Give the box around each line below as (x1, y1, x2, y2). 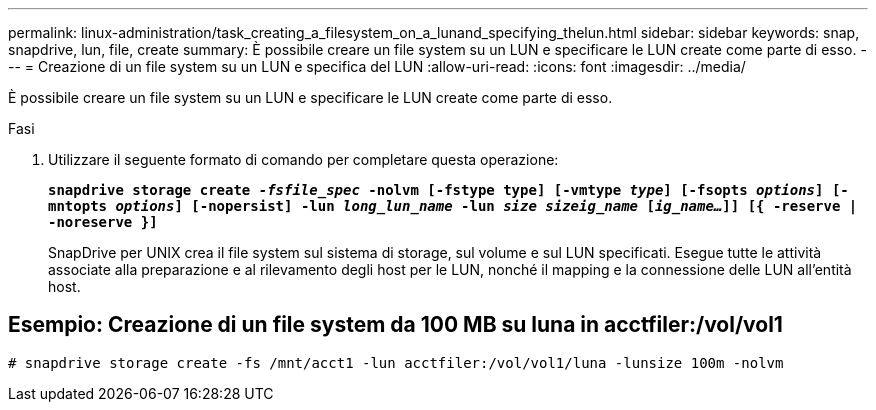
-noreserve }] (48, 214, 158, 230)
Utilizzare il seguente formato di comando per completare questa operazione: (48, 151, 559, 168)
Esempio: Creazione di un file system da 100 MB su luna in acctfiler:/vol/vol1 (8, 312, 783, 338)
